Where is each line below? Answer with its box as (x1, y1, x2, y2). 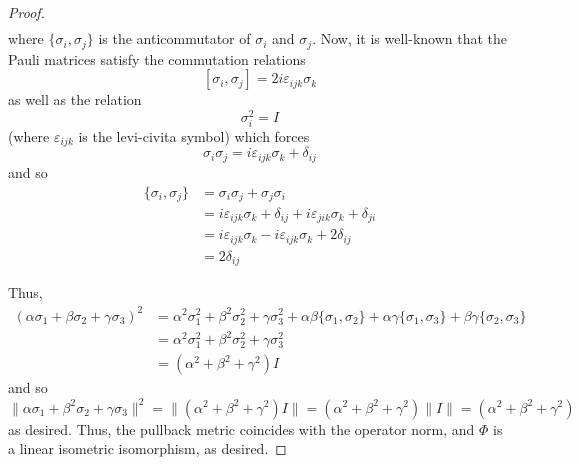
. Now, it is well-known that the (312, 28, 508, 49)
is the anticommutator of (98, 28, 251, 49)
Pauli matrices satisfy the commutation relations (8, 48, 306, 69)
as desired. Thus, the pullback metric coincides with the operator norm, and (8, 418, 475, 439)
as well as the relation (8, 89, 142, 110)
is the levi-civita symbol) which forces (78, 125, 310, 146)
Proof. (8, 2, 45, 22)
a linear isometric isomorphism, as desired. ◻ (8, 438, 287, 459)
